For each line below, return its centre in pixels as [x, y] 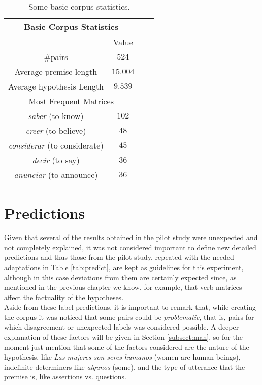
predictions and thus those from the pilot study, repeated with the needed [119, 257]
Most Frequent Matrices [71, 101]
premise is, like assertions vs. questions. [65, 377]
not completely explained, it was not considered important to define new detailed [130, 247]
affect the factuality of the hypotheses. [64, 297]
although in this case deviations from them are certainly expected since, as [120, 277]
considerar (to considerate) [56, 145]
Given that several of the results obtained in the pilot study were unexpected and [131, 237]
